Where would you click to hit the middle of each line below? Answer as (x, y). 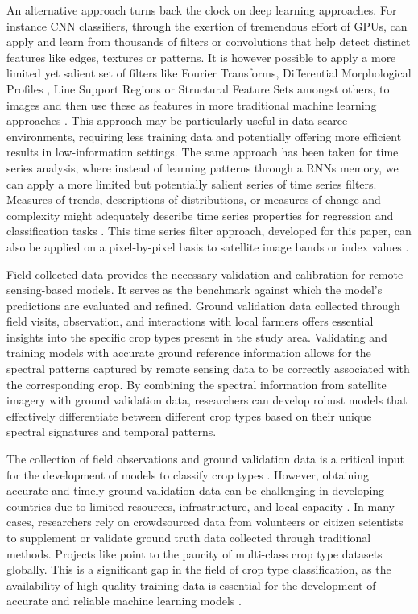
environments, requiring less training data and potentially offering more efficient (204, 136)
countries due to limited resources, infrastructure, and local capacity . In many (201, 506)
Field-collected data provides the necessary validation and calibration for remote (205, 274)
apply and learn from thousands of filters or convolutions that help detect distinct (209, 41)
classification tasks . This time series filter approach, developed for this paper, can (209, 231)
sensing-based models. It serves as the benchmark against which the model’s (195, 290)
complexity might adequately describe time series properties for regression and (200, 215)
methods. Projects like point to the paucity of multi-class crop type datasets (195, 553)
